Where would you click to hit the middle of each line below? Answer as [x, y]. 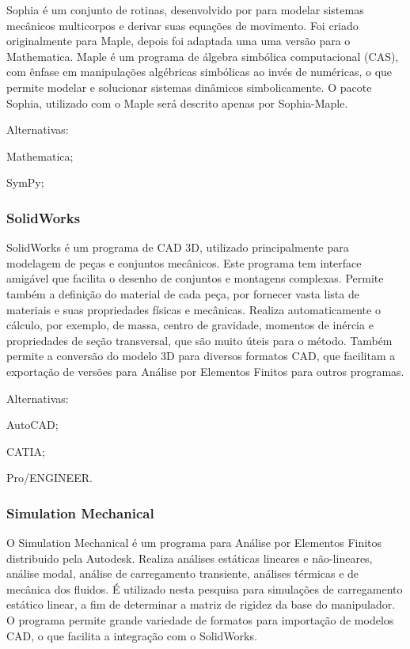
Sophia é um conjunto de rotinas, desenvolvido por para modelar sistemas [185, 9]
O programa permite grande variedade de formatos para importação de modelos [200, 620]
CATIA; [26, 451]
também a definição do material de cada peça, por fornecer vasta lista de [183, 293]
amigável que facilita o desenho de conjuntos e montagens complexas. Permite [195, 278]
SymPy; [25, 182]
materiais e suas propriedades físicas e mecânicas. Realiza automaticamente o [194, 309]
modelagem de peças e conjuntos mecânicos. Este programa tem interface [184, 262]
